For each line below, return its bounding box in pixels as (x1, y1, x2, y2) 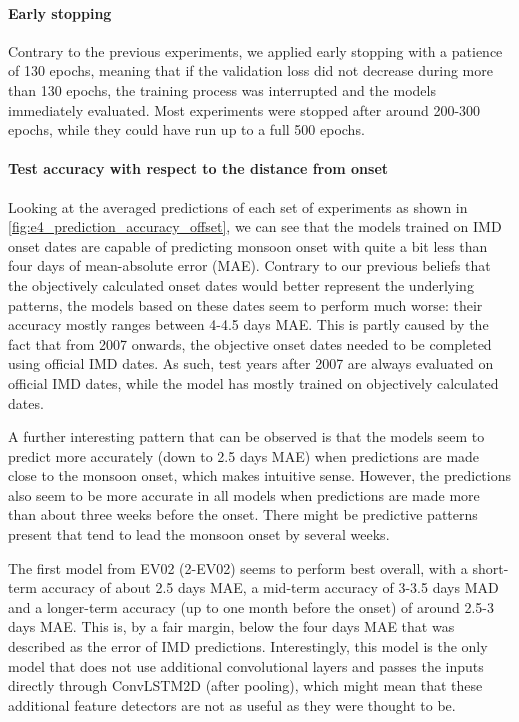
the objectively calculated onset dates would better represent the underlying (8, 274, 474, 295)
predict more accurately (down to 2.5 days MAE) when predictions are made (8, 445, 480, 466)
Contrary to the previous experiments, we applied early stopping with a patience (8, 40, 503, 61)
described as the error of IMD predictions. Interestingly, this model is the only (8, 636, 488, 657)
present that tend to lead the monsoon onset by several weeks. (8, 524, 390, 545)
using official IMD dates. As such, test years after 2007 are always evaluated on (8, 353, 494, 374)
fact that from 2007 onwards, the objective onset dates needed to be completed (8, 333, 492, 354)
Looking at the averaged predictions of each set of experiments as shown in (8, 196, 468, 217)
